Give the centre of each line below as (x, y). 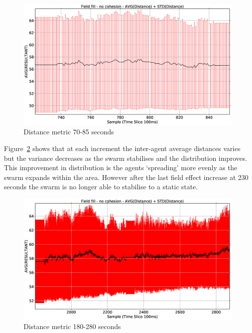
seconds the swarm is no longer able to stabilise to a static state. (101, 187)
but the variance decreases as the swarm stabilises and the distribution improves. (126, 158)
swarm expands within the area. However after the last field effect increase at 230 (126, 177)
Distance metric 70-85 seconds (69, 132)
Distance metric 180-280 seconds (72, 326)
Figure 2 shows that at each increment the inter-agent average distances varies (122, 148)
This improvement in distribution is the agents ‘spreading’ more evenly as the (121, 167)
